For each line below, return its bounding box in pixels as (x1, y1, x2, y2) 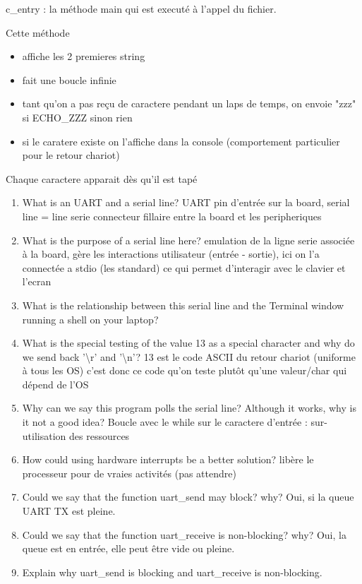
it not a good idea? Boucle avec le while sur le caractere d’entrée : (22, 415, 308, 429)
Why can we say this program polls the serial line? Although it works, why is (22, 400, 356, 415)
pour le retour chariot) (22, 148, 120, 162)
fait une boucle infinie (22, 72, 116, 87)
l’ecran (22, 274, 52, 289)
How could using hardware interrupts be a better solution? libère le (22, 452, 314, 467)
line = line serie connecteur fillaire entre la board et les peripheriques (22, 208, 322, 223)
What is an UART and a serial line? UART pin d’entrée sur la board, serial (22, 195, 350, 210)
